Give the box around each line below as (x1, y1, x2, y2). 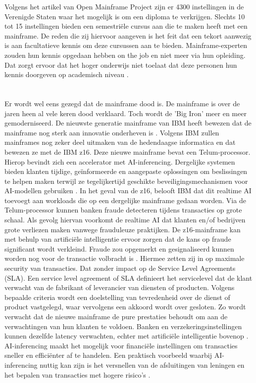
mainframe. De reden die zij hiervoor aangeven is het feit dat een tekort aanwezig (4, 30, 252, 41)
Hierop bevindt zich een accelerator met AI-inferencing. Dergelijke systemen (4, 156, 235, 167)
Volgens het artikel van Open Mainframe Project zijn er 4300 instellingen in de (4, 1, 244, 11)
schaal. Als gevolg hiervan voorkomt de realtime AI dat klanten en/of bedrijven (4, 214, 246, 225)
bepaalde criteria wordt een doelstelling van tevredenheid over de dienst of (4, 292, 230, 302)
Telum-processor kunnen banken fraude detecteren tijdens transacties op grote (4, 205, 242, 215)
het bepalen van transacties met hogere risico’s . (4, 369, 151, 380)
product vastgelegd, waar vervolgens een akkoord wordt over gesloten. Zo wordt (4, 301, 246, 312)
